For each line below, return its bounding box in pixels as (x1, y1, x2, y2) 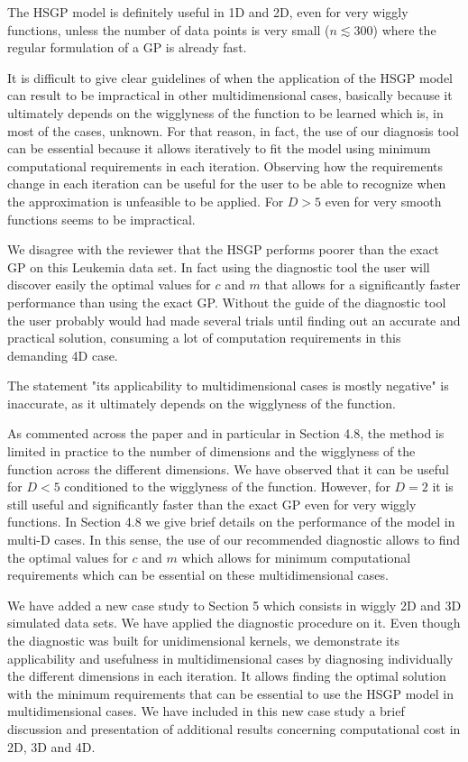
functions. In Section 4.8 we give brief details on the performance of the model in (7, 512, 455, 531)
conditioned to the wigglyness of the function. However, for (64, 477, 390, 496)
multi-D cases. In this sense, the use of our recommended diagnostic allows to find (7, 530, 461, 549)
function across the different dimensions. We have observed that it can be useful (7, 459, 449, 478)
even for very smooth (325, 191, 442, 210)
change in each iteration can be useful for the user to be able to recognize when (7, 174, 446, 193)
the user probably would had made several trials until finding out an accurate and (7, 310, 461, 329)
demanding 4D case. (7, 345, 118, 364)
